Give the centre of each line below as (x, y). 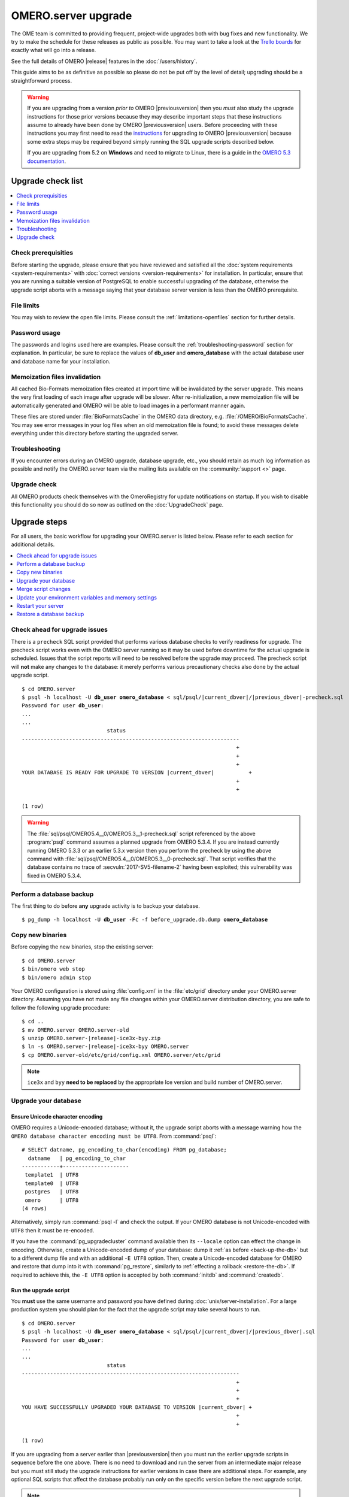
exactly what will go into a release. (54, 50)
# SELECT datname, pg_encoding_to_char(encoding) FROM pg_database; (124, 1150)
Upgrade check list (47, 181)
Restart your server (40, 606)
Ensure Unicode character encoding (57, 1117)
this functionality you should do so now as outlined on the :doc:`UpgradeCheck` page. (117, 505)
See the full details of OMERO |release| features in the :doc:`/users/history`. (104, 61)
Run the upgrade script (40, 1290)
